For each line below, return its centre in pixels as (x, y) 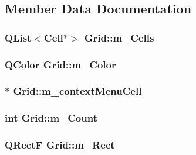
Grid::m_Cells (119, 37)
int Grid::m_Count (51, 118)
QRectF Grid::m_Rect (60, 145)
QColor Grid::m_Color (60, 64)
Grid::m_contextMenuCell (77, 91)
